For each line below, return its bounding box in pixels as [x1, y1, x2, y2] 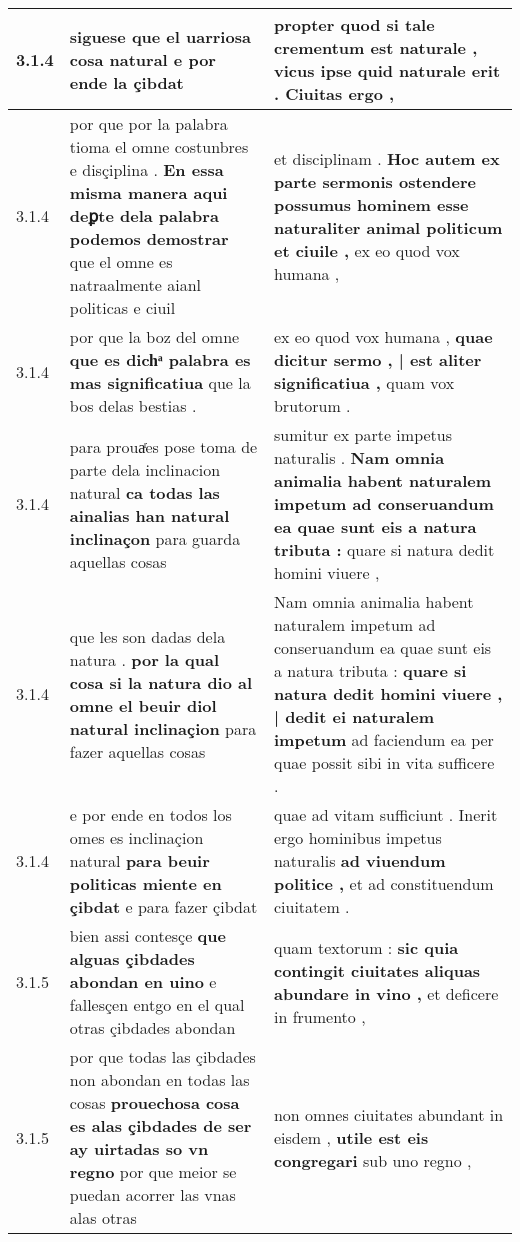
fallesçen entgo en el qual [69, 993, 245, 1016]
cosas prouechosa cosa [69, 1091, 240, 1114]
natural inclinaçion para [69, 716, 257, 740]
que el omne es [69, 250, 173, 273]
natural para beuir [69, 849, 210, 872]
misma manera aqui [69, 181, 228, 204]
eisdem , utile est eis [273, 1125, 429, 1149]
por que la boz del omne [69, 325, 240, 348]
